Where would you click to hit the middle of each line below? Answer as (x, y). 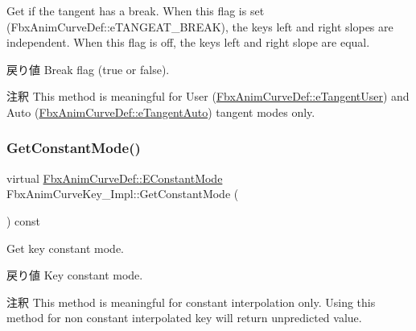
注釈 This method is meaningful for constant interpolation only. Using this (191, 302)
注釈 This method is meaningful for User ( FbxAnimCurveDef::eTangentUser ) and (208, 96)
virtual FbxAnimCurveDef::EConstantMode (115, 178)
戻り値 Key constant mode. (75, 275)
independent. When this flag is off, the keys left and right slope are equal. (188, 42)
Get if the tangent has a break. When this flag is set (136, 10)
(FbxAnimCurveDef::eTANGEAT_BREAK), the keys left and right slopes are (200, 26)
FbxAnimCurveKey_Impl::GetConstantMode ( (123, 194)
